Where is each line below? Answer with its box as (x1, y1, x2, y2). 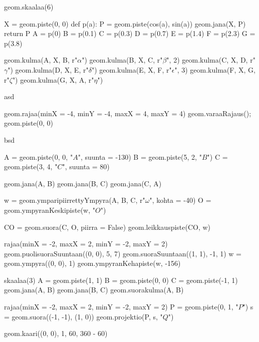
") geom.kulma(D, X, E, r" (8, 64, 89, 75)
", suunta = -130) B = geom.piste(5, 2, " (78, 151, 202, 162)
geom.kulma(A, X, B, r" (4, 55, 78, 65)
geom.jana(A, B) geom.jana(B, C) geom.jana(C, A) (4, 178, 162, 188)
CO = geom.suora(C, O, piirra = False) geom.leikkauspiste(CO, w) (4, 221, 211, 232)
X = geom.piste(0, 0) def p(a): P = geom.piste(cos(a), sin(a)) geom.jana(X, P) (4, 18, 246, 29)
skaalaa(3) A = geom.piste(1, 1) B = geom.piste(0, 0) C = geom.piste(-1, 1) (4, 274, 238, 285)
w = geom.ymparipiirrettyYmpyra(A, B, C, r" (4, 195, 145, 205)
